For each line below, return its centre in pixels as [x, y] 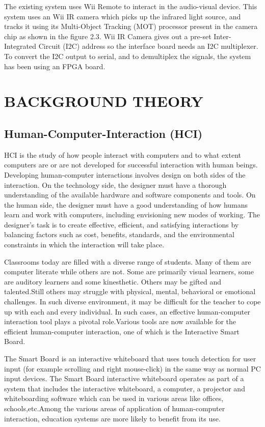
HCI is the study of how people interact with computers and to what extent [123, 154]
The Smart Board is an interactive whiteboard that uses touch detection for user [130, 359]
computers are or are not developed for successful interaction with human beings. [131, 165]
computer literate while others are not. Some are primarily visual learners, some [129, 272]
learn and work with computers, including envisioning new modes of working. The [132, 215]
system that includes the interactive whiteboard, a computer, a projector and [125, 388]
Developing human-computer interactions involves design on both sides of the [125, 174]
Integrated [20, 46]
